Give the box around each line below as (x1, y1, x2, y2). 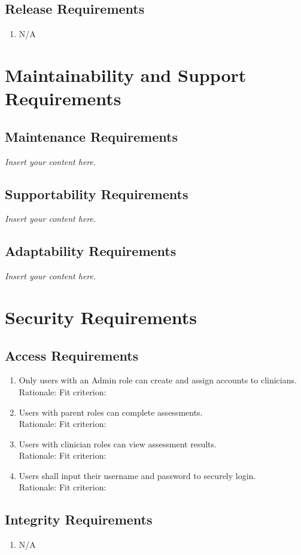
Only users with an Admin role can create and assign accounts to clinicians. (19, 374, 297, 386)
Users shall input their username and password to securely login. (19, 469, 256, 481)
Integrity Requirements (5, 510, 153, 529)
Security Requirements (5, 304, 197, 329)
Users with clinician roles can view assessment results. (19, 437, 217, 450)
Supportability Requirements (5, 184, 188, 203)
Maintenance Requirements (5, 127, 178, 145)
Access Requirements (5, 346, 139, 364)
